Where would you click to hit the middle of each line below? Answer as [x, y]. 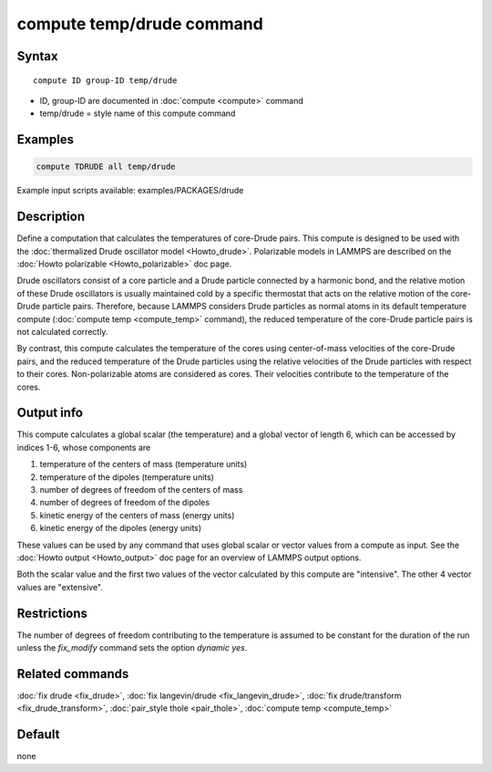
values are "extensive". [60, 587]
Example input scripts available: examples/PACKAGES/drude [130, 191]
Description [51, 217]
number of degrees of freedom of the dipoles [124, 503]
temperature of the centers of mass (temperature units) [143, 464]
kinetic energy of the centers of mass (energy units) [137, 515]
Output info [50, 413]
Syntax [37, 56]
